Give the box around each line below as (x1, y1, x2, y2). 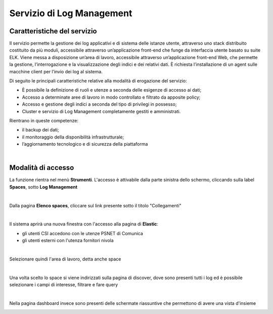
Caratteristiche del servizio (9, 27, 97, 35)
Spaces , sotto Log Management (9, 184, 78, 190)
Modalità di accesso (9, 163, 74, 172)
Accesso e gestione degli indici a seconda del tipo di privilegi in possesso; (22, 101, 177, 107)
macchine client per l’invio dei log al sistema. (9, 68, 103, 74)
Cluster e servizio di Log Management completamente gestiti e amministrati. (22, 108, 181, 114)
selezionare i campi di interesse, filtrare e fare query (9, 282, 118, 288)
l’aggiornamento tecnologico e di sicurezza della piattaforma (22, 141, 148, 147)
